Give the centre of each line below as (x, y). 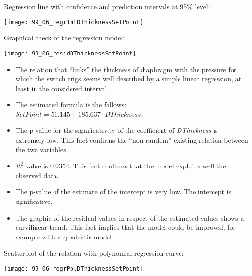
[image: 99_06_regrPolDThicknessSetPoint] (74, 269)
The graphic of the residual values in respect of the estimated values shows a (130, 217)
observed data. (37, 175)
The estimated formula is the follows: (71, 104)
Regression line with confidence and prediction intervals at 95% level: (107, 6)
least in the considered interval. (62, 88)
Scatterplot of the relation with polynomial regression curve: (94, 253)
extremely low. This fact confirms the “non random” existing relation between (132, 140)
